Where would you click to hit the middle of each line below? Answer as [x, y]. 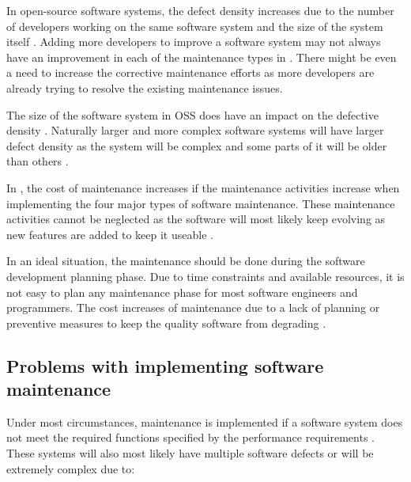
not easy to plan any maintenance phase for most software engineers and [182, 292]
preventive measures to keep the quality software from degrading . [166, 323]
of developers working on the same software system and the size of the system [195, 26]
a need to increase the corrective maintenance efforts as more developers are [190, 72]
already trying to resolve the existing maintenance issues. [145, 87]
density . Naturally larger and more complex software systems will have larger [195, 130]
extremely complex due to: [71, 468]
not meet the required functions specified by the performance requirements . [190, 437]
